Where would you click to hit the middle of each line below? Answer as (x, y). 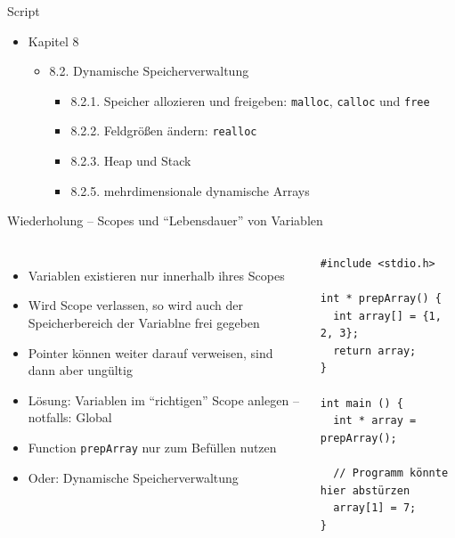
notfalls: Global (70, 417)
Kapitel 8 (53, 41)
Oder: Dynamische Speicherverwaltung (133, 477)
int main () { (362, 403)
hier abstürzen (365, 490)
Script (24, 11)
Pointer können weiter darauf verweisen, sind (150, 352)
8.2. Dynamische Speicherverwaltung (149, 71)
